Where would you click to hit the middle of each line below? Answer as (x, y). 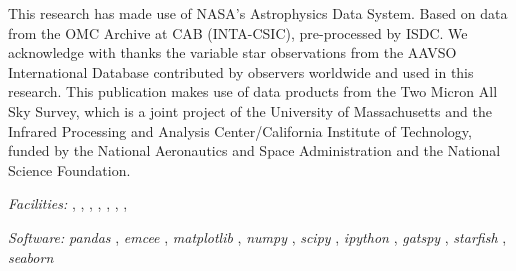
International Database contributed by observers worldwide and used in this (241, 71)
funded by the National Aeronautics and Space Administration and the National (254, 150)
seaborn (31, 256)
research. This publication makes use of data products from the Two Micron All (253, 91)
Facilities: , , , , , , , (68, 203)
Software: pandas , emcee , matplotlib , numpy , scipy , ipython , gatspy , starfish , (257, 236)
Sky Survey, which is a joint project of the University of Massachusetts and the (250, 110)
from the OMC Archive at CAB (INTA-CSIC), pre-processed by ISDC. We (238, 32)
